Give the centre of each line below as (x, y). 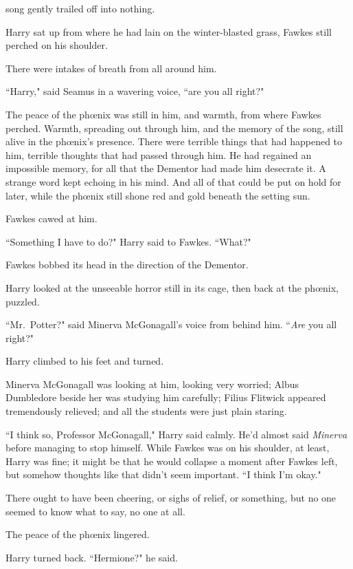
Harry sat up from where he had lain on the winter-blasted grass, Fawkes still (169, 31)
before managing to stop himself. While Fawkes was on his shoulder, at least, (168, 448)
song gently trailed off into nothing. (80, 8)
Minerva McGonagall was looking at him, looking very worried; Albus (152, 384)
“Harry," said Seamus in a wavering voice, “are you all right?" (135, 91)
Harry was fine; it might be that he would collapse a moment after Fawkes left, (172, 461)
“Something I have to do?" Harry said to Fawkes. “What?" (128, 241)
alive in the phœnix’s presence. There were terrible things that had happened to (174, 141)
